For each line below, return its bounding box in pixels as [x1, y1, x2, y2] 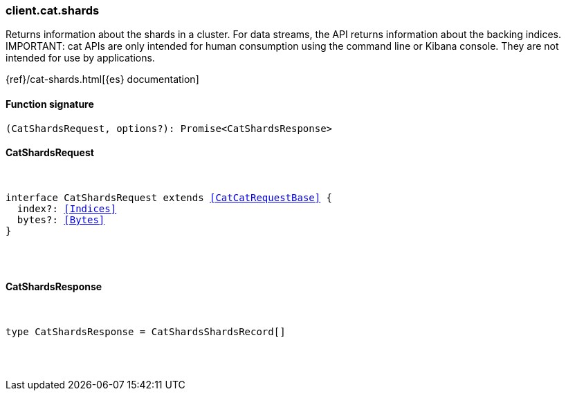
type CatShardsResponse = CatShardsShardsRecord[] [6, 326, 286, 338]
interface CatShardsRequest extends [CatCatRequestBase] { [6, 191, 333, 203]
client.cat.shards [6, 3, 100, 17]
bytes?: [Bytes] [17, 214, 105, 225]
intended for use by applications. [6, 52, 155, 64]
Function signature [6, 97, 94, 110]
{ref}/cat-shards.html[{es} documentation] [6, 73, 199, 86]
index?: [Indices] [17, 202, 117, 214]
